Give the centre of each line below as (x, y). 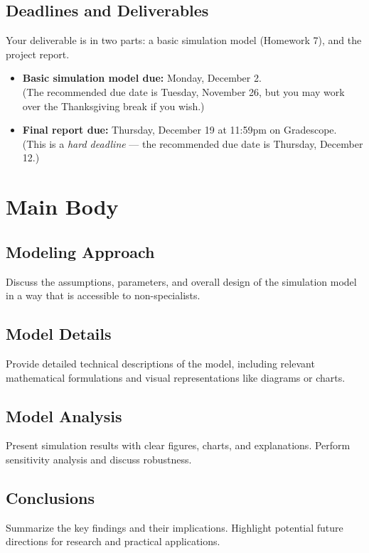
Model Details (59, 334)
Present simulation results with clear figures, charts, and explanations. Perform (178, 445)
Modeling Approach (80, 251)
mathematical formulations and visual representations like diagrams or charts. (176, 377)
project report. (38, 54)
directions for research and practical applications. (113, 541)
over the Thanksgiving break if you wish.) (113, 106)
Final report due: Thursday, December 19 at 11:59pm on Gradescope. (180, 130)
